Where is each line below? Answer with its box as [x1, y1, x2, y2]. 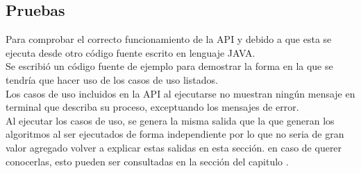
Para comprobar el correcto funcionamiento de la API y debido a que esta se [6, 32, 332, 46]
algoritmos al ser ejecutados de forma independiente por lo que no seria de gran [6, 127, 344, 141]
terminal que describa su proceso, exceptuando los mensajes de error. [6, 100, 299, 114]
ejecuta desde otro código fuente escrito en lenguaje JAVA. [6, 45, 255, 60]
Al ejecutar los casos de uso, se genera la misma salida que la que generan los [6, 113, 335, 127]
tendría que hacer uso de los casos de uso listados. [6, 72, 218, 86]
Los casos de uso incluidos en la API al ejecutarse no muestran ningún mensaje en [6, 86, 355, 100]
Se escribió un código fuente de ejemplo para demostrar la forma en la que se [6, 59, 333, 73]
